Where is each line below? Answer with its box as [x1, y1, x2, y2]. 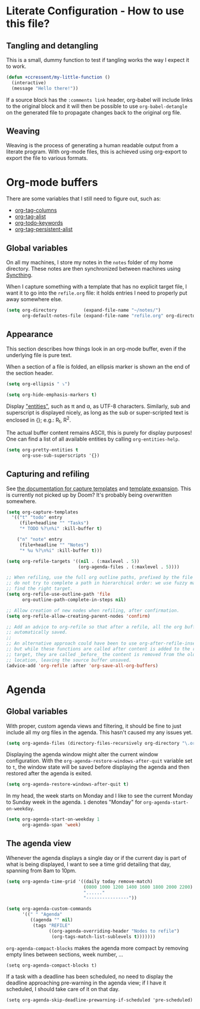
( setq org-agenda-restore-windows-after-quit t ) [6, 781, 129, 788]
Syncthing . [6, 271, 33, 278]
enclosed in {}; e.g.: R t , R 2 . [6, 415, 71, 425]
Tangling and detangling [6, 41, 98, 51]
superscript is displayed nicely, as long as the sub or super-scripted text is [6, 408, 189, 416]
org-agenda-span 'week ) [21, 822, 82, 828]
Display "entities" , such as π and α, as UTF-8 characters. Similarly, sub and [6, 403, 190, 410]
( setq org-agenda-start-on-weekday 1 [6, 816, 100, 822]
